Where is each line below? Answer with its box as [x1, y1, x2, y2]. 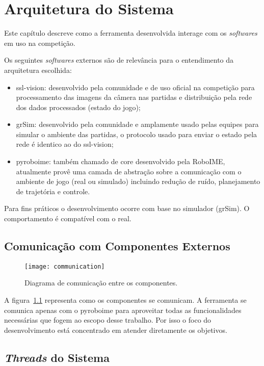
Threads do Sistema [4, 349, 110, 365]
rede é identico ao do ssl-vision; [16, 139, 114, 149]
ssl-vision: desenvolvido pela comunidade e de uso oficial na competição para [16, 82, 255, 92]
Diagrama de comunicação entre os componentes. [24, 277, 178, 288]
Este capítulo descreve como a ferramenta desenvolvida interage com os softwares [4, 28, 257, 38]
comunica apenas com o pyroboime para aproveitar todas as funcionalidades [4, 304, 242, 315]
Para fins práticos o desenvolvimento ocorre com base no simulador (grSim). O [4, 203, 250, 214]
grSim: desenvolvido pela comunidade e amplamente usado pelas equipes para [16, 119, 259, 129]
